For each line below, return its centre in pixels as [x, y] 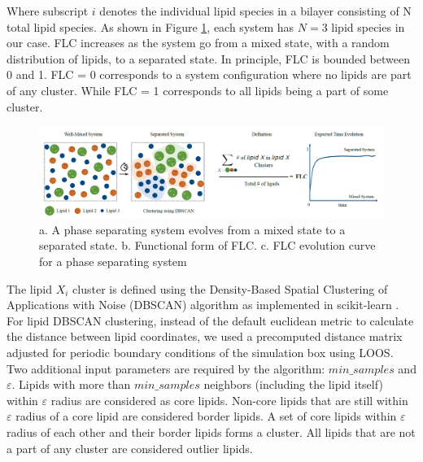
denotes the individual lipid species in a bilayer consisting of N [255, 11]
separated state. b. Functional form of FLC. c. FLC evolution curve [207, 245]
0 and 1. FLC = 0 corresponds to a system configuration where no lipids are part [209, 74]
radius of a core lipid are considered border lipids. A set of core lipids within [206, 416]
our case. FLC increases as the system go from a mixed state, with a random [198, 43]
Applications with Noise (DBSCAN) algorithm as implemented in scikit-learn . [203, 305]
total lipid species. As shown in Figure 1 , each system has [150, 26]
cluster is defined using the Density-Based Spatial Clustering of [230, 288]
